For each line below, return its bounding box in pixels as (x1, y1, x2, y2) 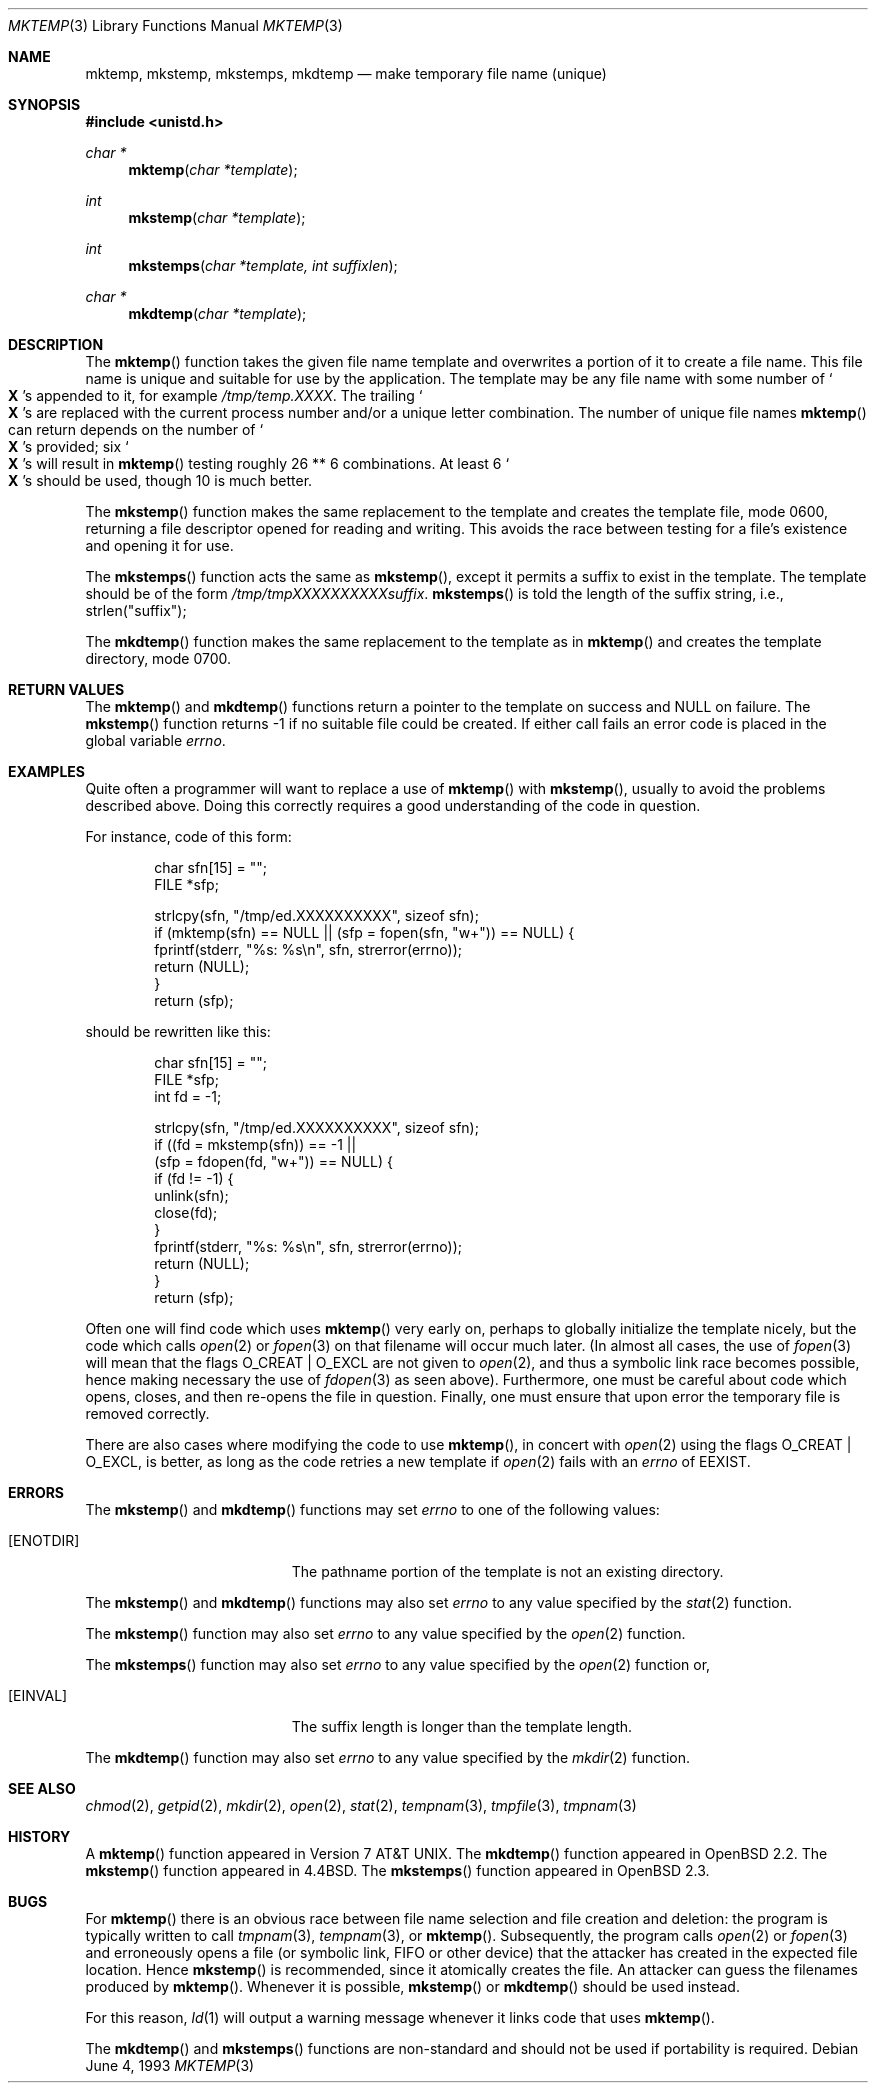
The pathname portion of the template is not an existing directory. (291, 1563, 724, 1580)
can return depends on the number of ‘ (8, 421, 264, 438)
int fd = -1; (154, 1088, 222, 1105)
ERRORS (8, 1484, 65, 1501)
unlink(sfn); (154, 1187, 229, 1204)
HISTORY (8, 1828, 71, 1845)
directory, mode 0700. (85, 650, 232, 667)
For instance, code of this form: (85, 828, 292, 845)
